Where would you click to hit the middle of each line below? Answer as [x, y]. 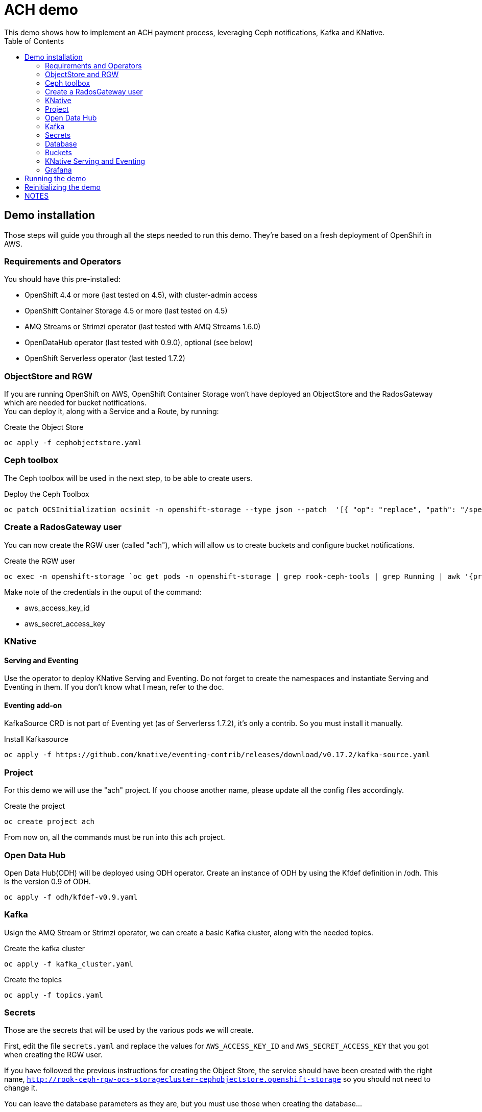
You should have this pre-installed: [62, 279]
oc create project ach [50, 822]
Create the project [35, 806]
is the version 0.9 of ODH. [47, 881]
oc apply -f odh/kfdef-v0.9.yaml [71, 897]
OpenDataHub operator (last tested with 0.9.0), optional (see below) [139, 343]
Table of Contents [34, 41]
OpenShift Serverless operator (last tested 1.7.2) [105, 358]
